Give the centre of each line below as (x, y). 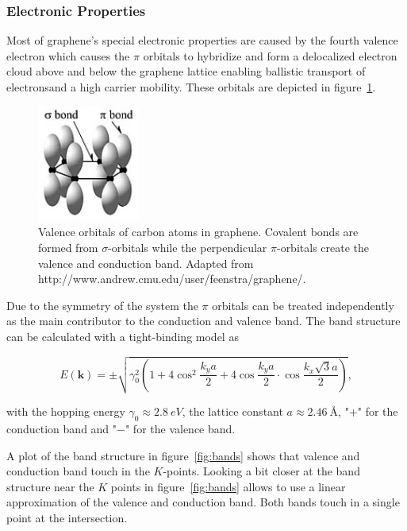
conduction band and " (62, 428)
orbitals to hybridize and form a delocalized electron (270, 55)
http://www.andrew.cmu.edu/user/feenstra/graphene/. (172, 279)
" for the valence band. (180, 428)
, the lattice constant (232, 411)
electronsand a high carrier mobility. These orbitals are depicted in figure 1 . (191, 87)
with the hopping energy (66, 411)
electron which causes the (68, 55)
